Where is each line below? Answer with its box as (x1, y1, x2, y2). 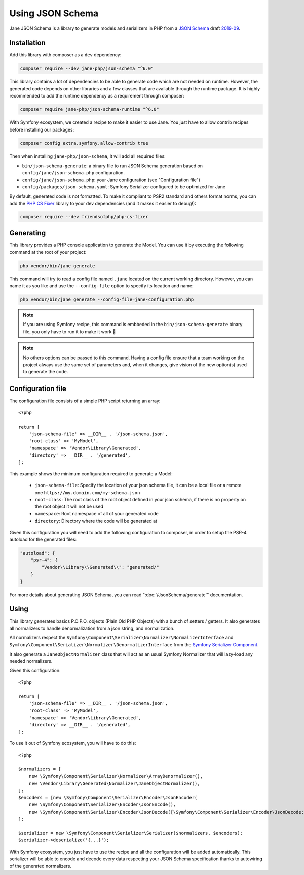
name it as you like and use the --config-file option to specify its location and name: (9, 283, 194, 289)
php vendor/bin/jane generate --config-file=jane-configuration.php (20, 297, 194, 302)
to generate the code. (23, 369, 68, 375)
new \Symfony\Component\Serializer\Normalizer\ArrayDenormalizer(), (28, 773, 203, 779)
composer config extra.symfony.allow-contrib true (20, 140, 149, 146)
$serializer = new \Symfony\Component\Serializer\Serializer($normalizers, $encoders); (18, 830, 243, 836)
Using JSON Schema (9, 8, 99, 19)
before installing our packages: (9, 126, 74, 133)
